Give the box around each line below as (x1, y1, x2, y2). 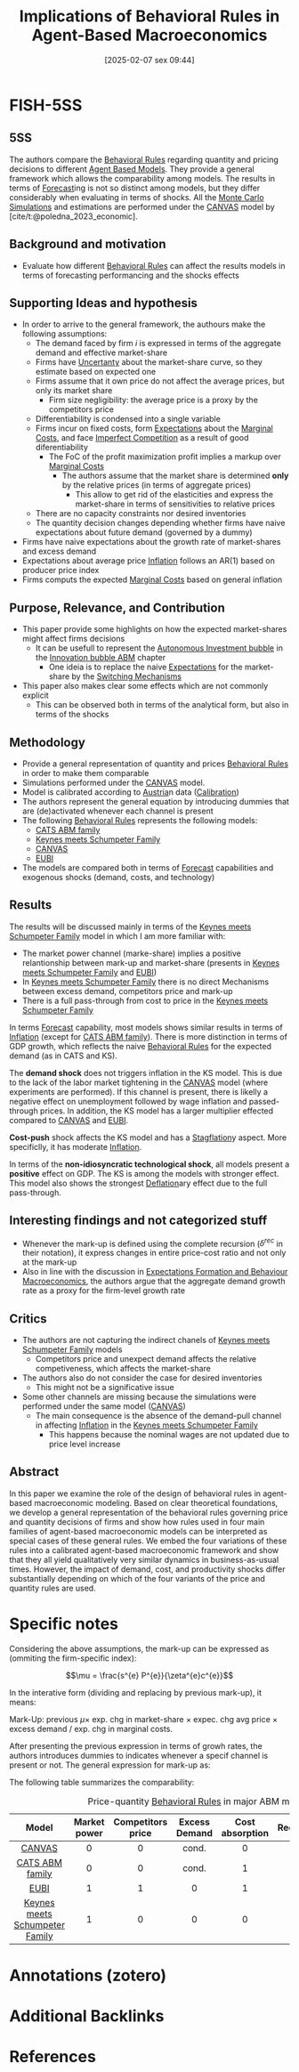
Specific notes (9, 1614, 118, 1634)
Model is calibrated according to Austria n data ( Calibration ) (21, 787, 240, 797)
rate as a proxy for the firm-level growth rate (21, 1285, 185, 1296)
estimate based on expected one (35, 367, 157, 377)
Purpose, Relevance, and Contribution (9, 600, 225, 615)
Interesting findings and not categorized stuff (9, 1213, 268, 1228)
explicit (21, 690, 49, 700)
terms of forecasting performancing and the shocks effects (21, 270, 240, 280)
